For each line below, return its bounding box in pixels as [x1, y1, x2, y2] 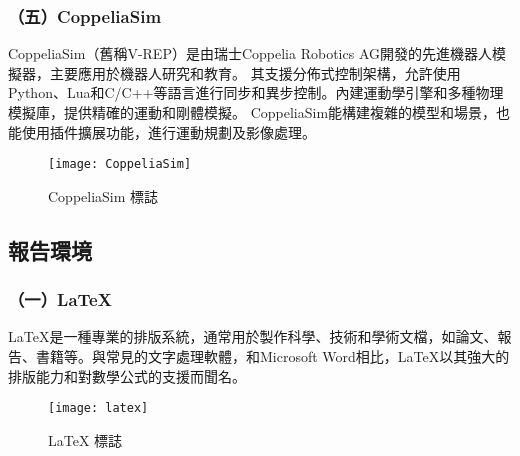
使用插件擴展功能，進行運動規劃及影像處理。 [21, 121, 316, 142]
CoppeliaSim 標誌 [48, 185, 159, 206]
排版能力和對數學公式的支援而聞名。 [8, 365, 246, 386]
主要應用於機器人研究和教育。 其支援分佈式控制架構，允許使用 [49, 62, 461, 83]
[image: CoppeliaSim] [48, 157, 192, 172]
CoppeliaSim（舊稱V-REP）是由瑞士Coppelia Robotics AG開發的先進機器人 [8, 43, 492, 64]
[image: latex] [48, 401, 149, 416]
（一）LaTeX [8, 287, 112, 312]
